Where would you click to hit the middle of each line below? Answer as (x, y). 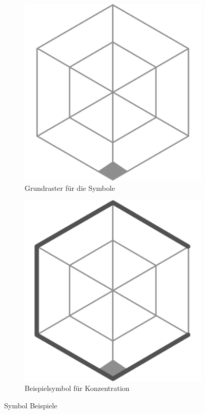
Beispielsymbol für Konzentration (77, 388)
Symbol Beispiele (31, 405)
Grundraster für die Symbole (70, 188)
